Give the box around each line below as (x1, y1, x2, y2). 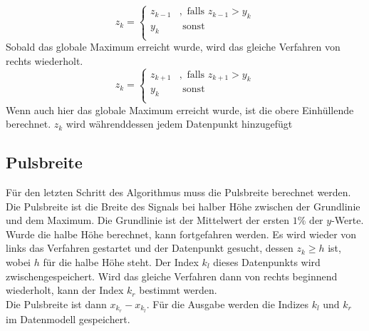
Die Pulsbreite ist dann (6, 296, 107, 311)
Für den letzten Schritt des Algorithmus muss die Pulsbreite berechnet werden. (6, 184, 351, 199)
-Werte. (331, 213, 364, 228)
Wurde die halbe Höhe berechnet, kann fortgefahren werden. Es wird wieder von (6, 226, 357, 241)
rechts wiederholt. (6, 53, 83, 68)
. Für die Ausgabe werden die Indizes (146, 296, 308, 311)
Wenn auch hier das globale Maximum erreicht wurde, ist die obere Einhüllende (6, 102, 354, 117)
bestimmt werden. (139, 282, 217, 297)
